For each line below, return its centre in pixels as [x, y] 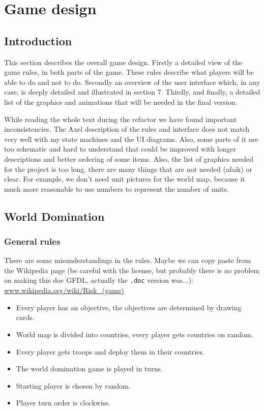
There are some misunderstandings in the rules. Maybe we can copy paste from [128, 260]
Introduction [38, 40]
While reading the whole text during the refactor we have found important [121, 119]
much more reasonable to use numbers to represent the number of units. [116, 188]
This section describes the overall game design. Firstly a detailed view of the [123, 62]
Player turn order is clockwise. [63, 403]
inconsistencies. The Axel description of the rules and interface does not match [127, 129]
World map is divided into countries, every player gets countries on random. [135, 334]
